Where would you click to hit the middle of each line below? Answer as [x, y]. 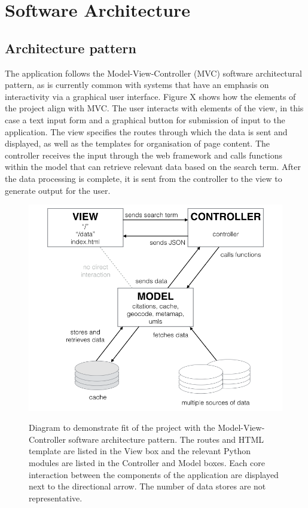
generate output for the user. [58, 190]
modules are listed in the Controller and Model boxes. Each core [147, 462]
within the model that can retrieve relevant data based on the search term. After [153, 167]
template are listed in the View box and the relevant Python [140, 451]
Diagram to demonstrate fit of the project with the [122, 428]
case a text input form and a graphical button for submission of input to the [145, 119]
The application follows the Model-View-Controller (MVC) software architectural [153, 73]
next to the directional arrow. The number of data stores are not [147, 486]
